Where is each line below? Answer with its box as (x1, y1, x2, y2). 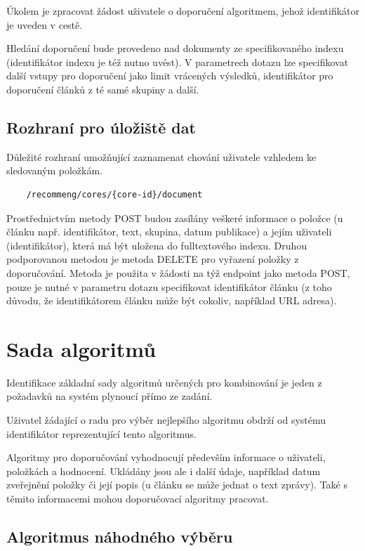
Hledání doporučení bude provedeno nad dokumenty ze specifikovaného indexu (6, 41, 344, 56)
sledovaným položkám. (6, 163, 102, 178)
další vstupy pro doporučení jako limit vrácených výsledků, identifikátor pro (6, 68, 333, 83)
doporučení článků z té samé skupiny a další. (6, 82, 199, 96)
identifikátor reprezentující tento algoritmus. (6, 426, 197, 441)
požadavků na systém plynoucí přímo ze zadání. (6, 389, 213, 403)
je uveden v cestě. (6, 17, 83, 32)
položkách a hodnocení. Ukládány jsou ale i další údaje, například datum (6, 463, 321, 478)
